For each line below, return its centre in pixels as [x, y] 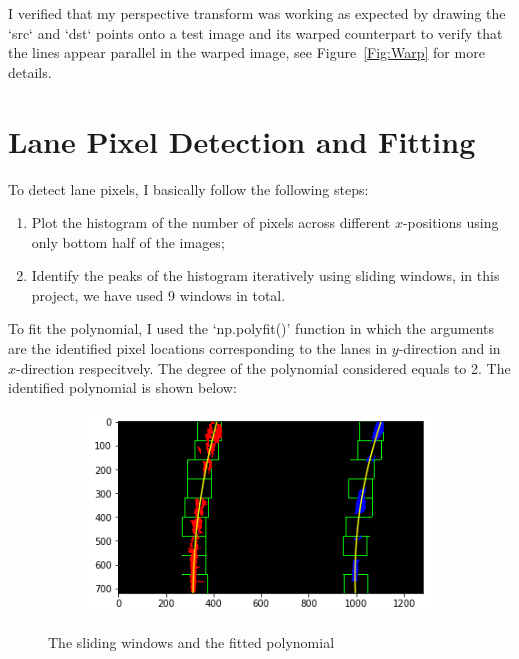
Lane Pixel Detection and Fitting [242, 140]
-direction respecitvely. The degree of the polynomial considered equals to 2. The [263, 367]
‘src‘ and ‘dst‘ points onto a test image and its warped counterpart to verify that [255, 32]
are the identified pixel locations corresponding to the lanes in [198, 348]
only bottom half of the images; [128, 241]
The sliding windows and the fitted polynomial [191, 642]
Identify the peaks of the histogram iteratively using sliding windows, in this [265, 275]
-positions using [450, 222]
